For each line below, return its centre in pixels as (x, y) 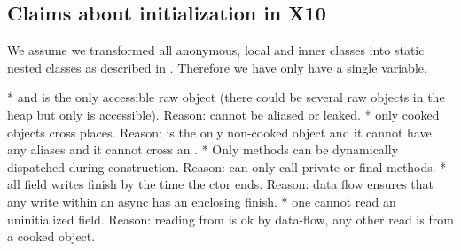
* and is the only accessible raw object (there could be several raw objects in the (226, 97)
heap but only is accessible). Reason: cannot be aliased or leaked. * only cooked (223, 114)
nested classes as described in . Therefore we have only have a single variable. (217, 67)
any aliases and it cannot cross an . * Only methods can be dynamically (203, 149)
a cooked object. (51, 236)
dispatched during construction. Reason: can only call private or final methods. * (227, 166)
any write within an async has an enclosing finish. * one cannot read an (202, 201)
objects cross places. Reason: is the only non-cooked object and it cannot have (219, 132)
